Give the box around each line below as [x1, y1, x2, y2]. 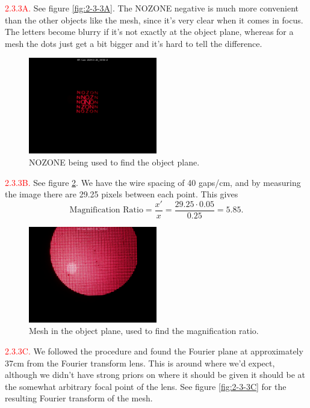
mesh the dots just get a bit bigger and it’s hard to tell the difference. [5, 37, 262, 49]
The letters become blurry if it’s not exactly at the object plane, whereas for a [5, 25, 294, 38]
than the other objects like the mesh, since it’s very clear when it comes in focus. [5, 13, 303, 26]
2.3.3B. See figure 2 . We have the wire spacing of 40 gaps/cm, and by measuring [5, 176, 301, 188]
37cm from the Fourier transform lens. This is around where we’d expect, [5, 356, 275, 369]
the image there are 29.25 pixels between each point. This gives [5, 188, 238, 200]
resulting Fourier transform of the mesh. [5, 392, 153, 404]
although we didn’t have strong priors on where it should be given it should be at [5, 368, 306, 381]
